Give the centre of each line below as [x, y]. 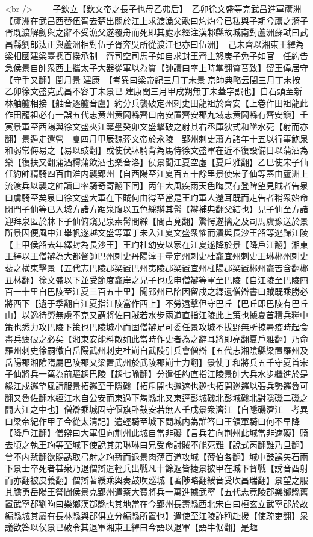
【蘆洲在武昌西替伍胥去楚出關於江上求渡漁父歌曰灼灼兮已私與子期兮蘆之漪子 [156, 20]
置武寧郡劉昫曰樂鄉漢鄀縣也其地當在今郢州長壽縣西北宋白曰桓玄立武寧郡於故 [156, 503]
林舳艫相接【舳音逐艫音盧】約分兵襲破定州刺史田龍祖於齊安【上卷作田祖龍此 [156, 103]
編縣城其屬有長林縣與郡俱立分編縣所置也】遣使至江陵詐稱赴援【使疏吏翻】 [152, 515]
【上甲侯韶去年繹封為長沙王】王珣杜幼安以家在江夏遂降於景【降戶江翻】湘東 [156, 244]
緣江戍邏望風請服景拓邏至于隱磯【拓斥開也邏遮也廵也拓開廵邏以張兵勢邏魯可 [156, 385]
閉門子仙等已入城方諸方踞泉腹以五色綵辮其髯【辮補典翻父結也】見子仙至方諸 [156, 209]
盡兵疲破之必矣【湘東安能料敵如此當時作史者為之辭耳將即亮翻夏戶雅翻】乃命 [156, 338]
